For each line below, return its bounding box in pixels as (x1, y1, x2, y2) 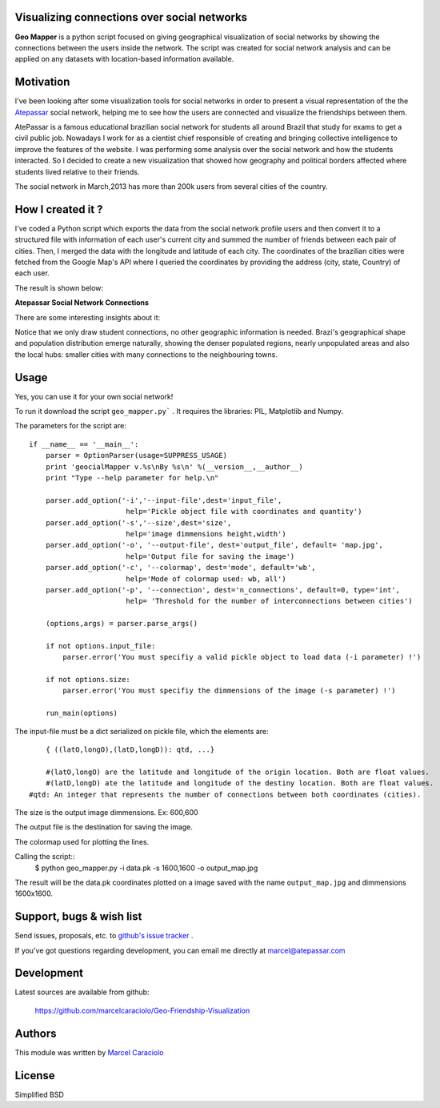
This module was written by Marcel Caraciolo (14, 1047, 164, 1057)
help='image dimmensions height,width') (125, 529, 287, 538)
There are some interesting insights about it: (14, 312, 161, 322)
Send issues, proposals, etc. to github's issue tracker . (14, 931, 194, 941)
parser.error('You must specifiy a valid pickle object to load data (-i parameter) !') (62, 652, 422, 662)
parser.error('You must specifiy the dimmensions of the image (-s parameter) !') (62, 686, 396, 696)
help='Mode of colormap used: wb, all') (125, 574, 287, 584)
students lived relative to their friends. (14, 167, 140, 176)
